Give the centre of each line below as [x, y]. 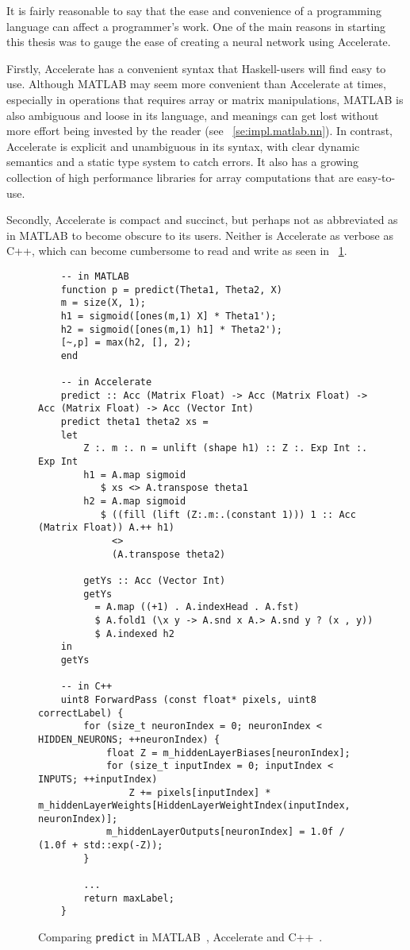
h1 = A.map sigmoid [135, 475]
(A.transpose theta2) [169, 554]
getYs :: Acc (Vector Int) [155, 581]
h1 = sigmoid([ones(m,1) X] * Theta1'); [169, 316]
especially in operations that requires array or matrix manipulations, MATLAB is [205, 99]
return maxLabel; [129, 898]
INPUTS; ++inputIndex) [98, 779]
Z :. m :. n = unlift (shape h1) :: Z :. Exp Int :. [226, 448]
